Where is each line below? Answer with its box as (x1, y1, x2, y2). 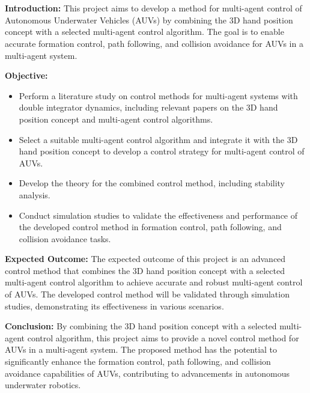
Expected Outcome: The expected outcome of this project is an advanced (5, 252, 286, 265)
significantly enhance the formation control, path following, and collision (5, 355, 271, 368)
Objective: (5, 69, 48, 82)
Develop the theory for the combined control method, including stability (19, 177, 285, 189)
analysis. (19, 188, 50, 201)
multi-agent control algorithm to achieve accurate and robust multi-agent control (5, 276, 303, 288)
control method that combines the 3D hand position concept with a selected (5, 264, 285, 276)
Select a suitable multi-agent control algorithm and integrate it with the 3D (19, 133, 298, 145)
